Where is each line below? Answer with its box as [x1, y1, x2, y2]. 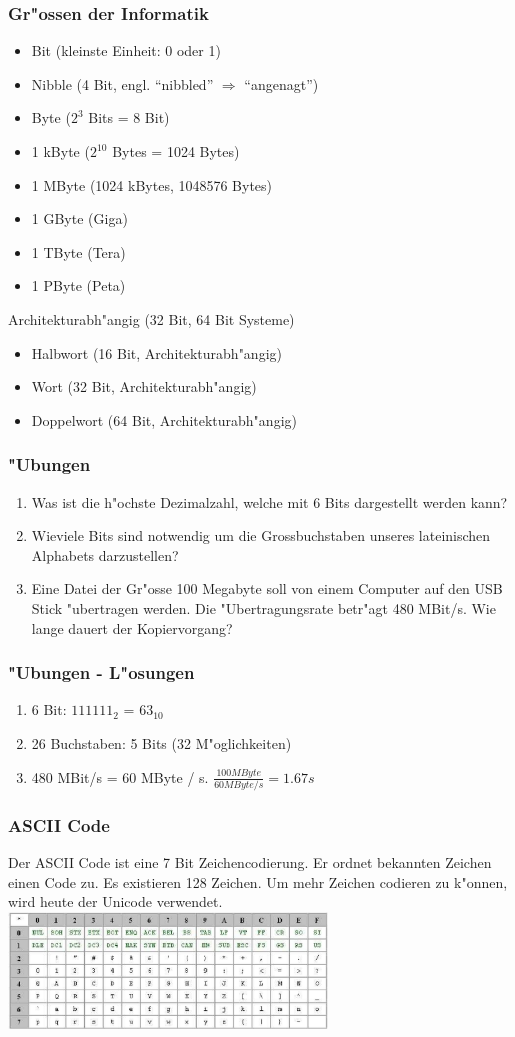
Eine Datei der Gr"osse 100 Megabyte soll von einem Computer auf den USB [31, 578, 503, 599]
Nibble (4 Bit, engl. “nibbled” [31, 73, 214, 94]
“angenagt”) [244, 73, 319, 94]
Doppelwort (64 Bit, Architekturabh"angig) [31, 409, 297, 430]
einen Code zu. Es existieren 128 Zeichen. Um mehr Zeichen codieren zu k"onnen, [8, 871, 508, 892]
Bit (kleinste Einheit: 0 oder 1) [31, 40, 221, 61]
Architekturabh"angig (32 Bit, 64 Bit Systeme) [8, 308, 295, 329]
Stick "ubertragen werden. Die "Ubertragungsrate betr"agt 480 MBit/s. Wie [31, 597, 496, 618]
